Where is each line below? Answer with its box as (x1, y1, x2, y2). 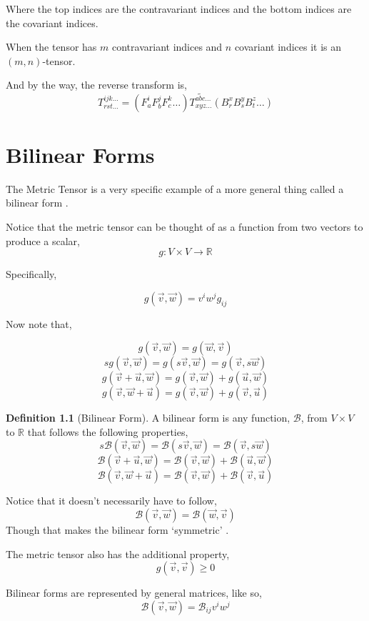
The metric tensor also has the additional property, (6, 546, 230, 561)
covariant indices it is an (234, 39, 342, 54)
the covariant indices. (6, 15, 98, 30)
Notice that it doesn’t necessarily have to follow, (6, 493, 217, 508)
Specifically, (6, 267, 57, 282)
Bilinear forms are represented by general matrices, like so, (6, 585, 262, 600)
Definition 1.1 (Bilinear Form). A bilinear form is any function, (6, 410, 290, 425)
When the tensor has (6, 39, 97, 54)
